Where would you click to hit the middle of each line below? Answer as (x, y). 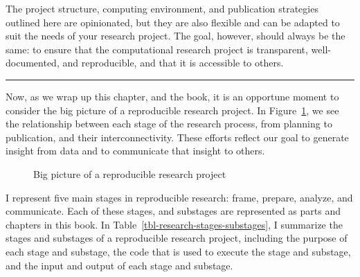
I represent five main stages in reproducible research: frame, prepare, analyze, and (179, 197)
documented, (33, 63)
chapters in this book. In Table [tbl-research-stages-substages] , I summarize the (174, 224)
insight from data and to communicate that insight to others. (135, 151)
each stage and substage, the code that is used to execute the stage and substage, (178, 251)
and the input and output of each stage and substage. (119, 265)
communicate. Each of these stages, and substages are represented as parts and (173, 211)
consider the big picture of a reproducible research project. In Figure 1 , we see (172, 110)
